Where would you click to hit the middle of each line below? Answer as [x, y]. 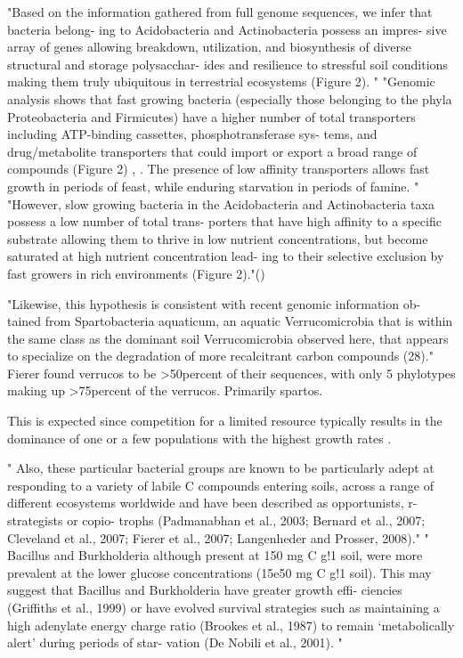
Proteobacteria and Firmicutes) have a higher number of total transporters [211, 116]
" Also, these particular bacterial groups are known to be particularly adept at [221, 468]
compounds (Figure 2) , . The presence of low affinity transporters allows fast [219, 169]
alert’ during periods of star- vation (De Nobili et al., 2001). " [175, 642]
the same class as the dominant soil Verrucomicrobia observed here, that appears [228, 338]
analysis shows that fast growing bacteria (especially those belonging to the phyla [230, 98]
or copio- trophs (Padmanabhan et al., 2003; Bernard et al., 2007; [246, 520]
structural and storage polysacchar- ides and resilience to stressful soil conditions [227, 64]
